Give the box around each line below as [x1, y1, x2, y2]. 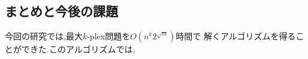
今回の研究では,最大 [5, 30, 83, 42]
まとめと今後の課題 [5, 2, 118, 20]
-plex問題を [87, 30, 131, 42]
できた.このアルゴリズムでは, [21, 43, 135, 55]
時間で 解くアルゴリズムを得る [176, 30, 296, 42]
